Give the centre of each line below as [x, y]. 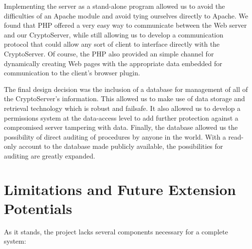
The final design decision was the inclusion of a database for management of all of [126, 89]
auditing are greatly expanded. [50, 155]
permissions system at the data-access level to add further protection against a [121, 117]
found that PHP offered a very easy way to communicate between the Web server [126, 25]
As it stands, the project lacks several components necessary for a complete [116, 231]
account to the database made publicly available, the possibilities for [121, 146]
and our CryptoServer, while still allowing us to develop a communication [114, 34]
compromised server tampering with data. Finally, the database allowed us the [121, 127]
